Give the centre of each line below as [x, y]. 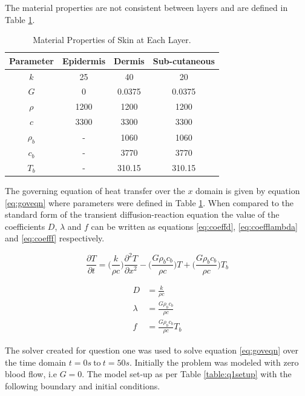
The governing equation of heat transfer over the [95, 190]
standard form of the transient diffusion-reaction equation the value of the [142, 214]
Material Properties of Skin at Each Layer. [112, 40]
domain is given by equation [248, 190]
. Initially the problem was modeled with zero [214, 362]
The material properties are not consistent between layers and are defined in [146, 7]
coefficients [25, 226]
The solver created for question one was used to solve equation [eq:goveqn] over [152, 350]
